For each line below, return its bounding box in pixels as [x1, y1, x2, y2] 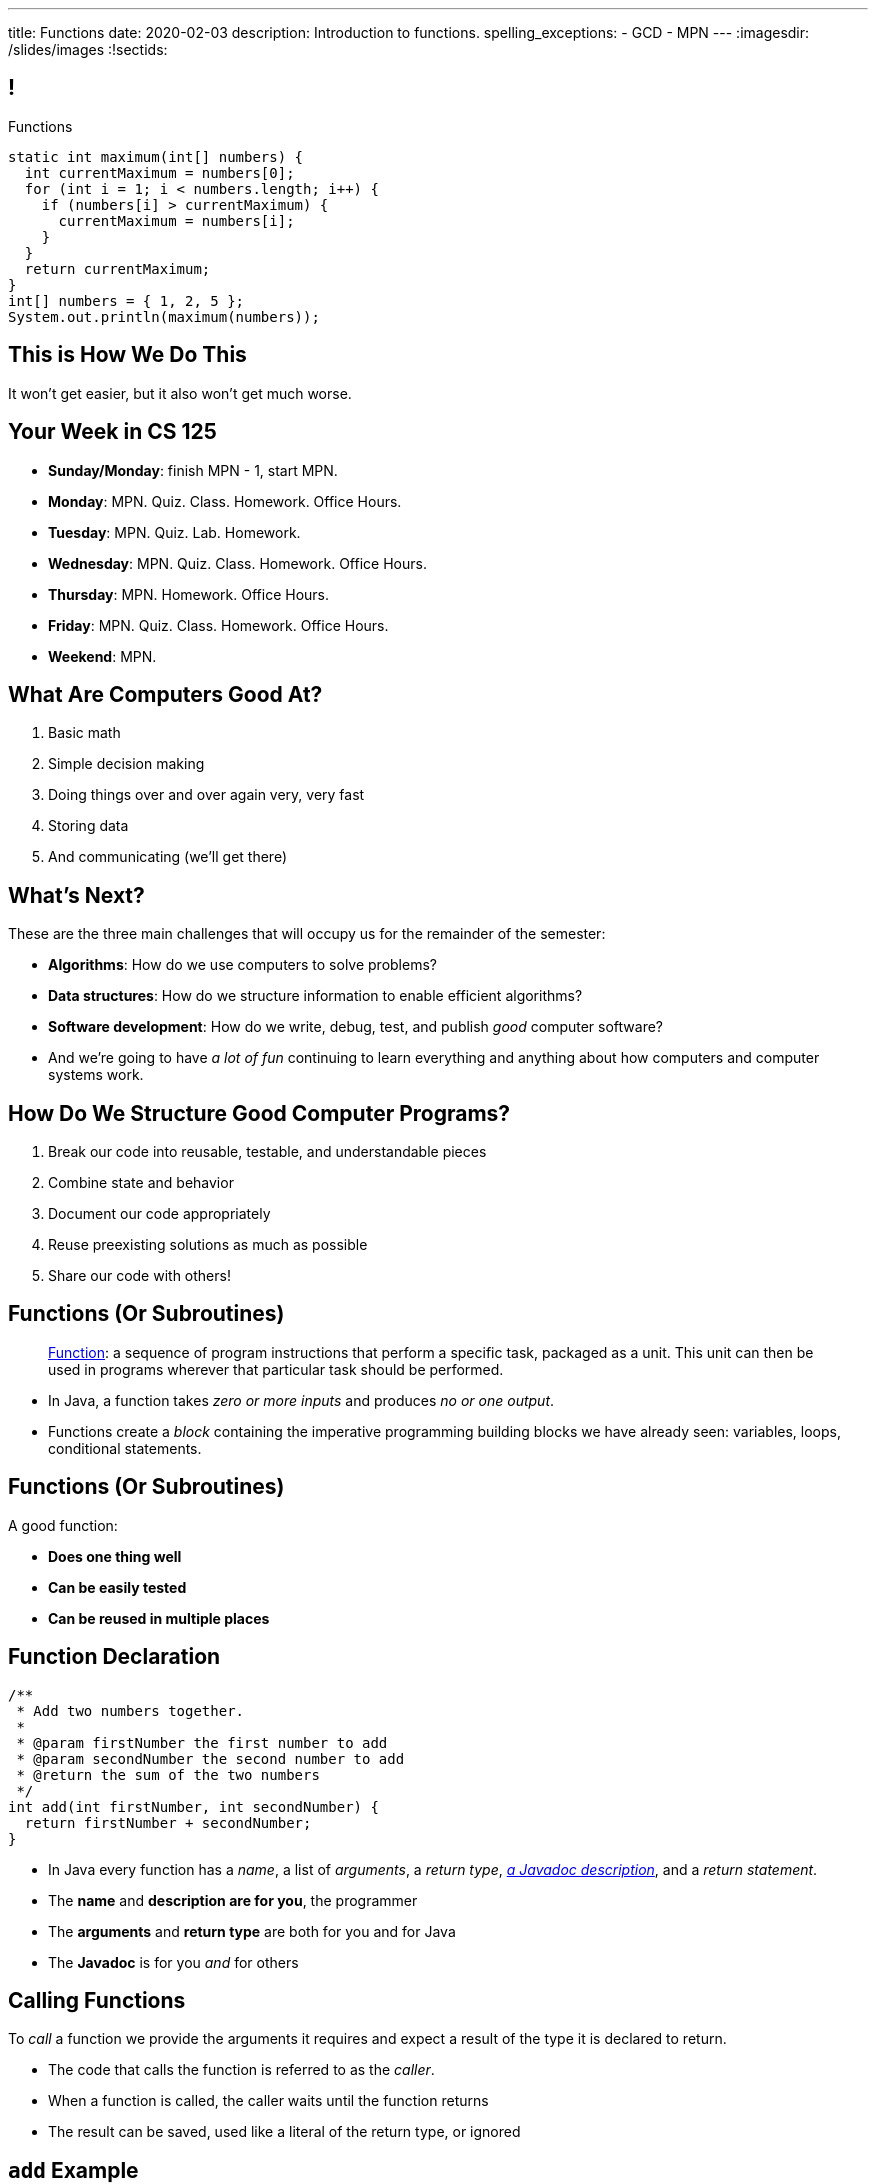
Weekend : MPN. [48, 647, 157, 665]
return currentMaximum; [24, 260, 211, 277]
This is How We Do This [8, 342, 247, 368]
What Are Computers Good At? [8, 681, 323, 707]
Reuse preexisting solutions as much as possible [48, 1236, 368, 1254]
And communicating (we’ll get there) [48, 848, 287, 866]
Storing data [48, 817, 129, 835]
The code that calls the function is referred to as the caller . [48, 2061, 435, 2079]
